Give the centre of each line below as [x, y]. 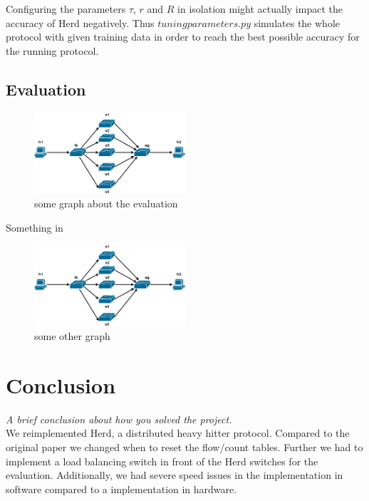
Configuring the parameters [66, 9]
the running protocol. [52, 50]
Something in [35, 227]
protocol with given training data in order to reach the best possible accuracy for [183, 37]
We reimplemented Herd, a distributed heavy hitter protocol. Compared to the [178, 433]
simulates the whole [297, 22]
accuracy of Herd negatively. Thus [80, 22]
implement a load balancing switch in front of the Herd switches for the [162, 461]
